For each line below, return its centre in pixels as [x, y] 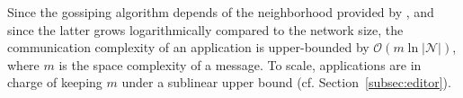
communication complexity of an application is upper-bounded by [188, 47]
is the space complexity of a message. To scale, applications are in [240, 64]
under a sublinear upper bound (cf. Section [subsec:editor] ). [286, 82]
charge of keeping [55, 82]
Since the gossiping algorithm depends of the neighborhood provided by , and [221, 12]
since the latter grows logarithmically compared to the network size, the [205, 29]
